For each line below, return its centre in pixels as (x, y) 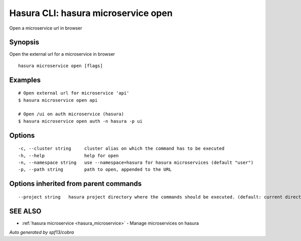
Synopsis (24, 42)
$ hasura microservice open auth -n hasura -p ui (81, 121)
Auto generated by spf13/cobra (42, 232)
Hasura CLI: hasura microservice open (91, 13)
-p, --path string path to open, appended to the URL (95, 170)
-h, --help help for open (68, 156)
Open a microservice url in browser (46, 28)
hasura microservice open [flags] (60, 66)
